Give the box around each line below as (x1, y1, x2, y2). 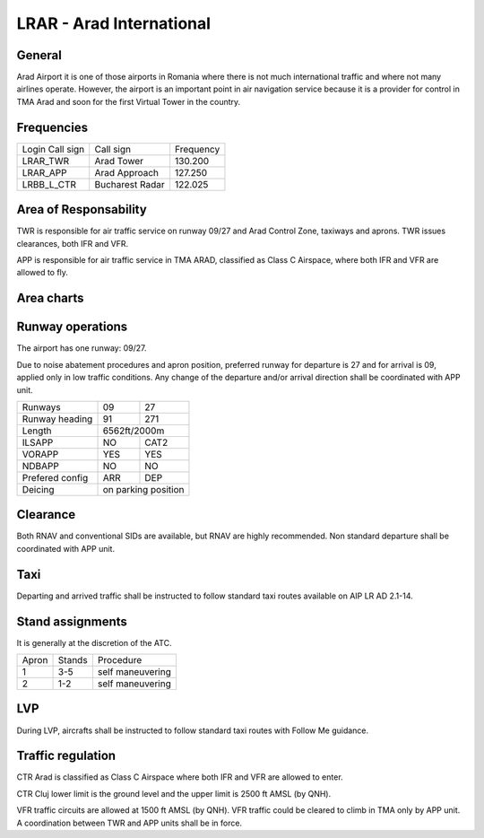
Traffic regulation (16, 748, 117, 764)
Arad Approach (94, 166, 160, 179)
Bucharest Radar (94, 178, 165, 190)
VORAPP (22, 448, 59, 460)
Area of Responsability (16, 202, 147, 217)
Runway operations (16, 319, 128, 335)
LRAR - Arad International (16, 13, 211, 33)
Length (22, 424, 53, 437)
